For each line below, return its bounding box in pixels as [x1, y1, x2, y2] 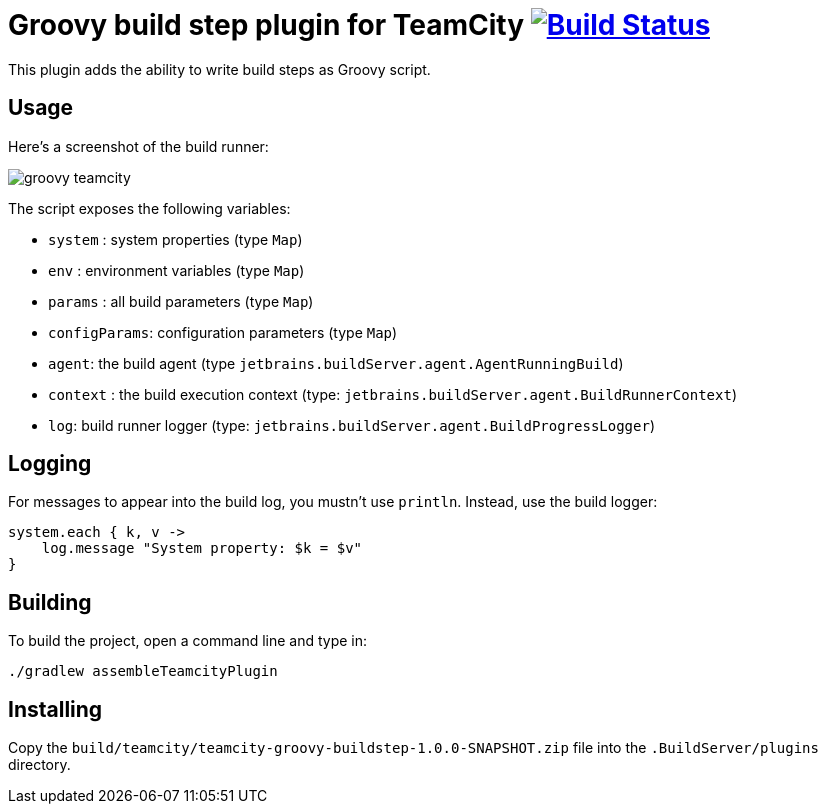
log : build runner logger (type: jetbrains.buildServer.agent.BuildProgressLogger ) [48, 416, 655, 434]
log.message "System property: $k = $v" [41, 540, 363, 557]
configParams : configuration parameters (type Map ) [48, 323, 398, 341]
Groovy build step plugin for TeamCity [8, 8, 525, 42]
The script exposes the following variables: [8, 199, 291, 217]
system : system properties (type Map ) [48, 230, 303, 248]
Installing [8, 696, 103, 722]
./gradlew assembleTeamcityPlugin [8, 663, 278, 680]
